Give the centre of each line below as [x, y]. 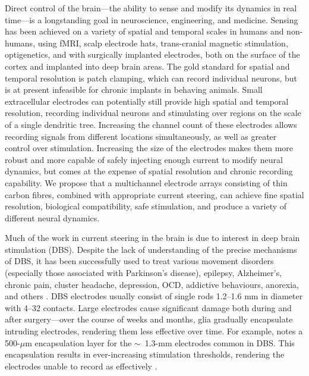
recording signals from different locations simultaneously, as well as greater [141, 136]
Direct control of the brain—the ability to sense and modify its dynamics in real [151, 8]
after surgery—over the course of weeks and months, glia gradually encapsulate [149, 319]
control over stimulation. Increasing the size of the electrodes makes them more [149, 148]
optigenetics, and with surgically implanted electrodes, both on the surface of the [152, 54]
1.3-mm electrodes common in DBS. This [220, 342]
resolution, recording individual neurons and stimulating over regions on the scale [153, 113]
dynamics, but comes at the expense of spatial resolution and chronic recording [149, 171]
